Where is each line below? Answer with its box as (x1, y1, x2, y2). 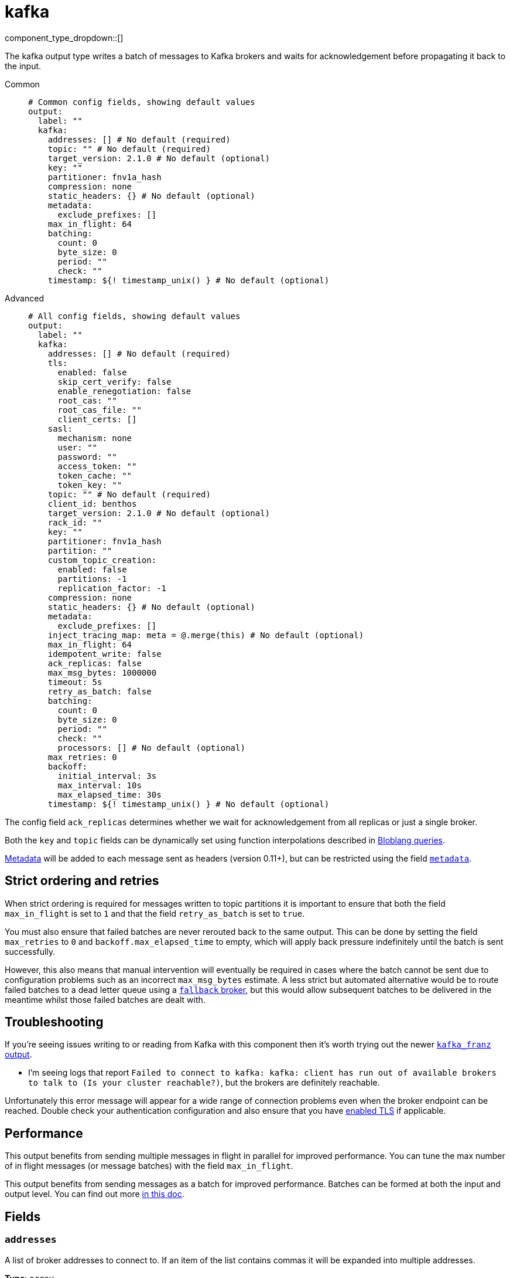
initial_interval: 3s (57, 771, 157, 781)
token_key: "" (57, 480, 122, 490)
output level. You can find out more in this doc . (5, 1189, 184, 1199)
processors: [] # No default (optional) (57, 743, 245, 752)
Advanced (5, 293, 44, 303)
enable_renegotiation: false (57, 386, 191, 396)
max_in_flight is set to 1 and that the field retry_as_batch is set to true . (5, 908, 305, 918)
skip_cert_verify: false (57, 377, 172, 387)
